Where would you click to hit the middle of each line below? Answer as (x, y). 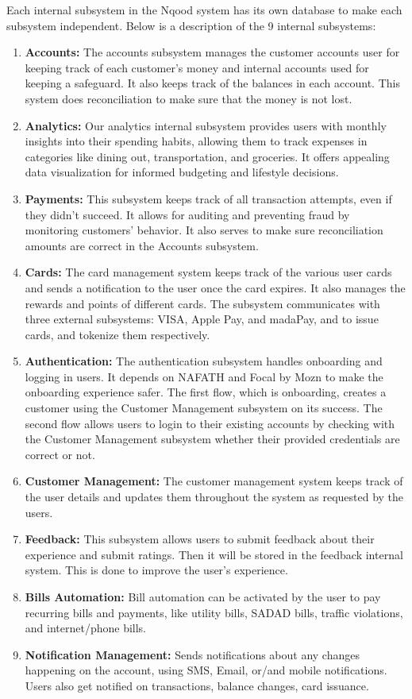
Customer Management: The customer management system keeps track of (214, 481)
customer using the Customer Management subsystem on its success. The (204, 408)
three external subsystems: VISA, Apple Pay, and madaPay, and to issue (202, 319)
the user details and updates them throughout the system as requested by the (214, 497)
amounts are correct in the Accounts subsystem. (142, 245)
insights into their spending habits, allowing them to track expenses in (196, 141)
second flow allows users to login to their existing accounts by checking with (210, 423)
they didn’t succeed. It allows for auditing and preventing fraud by (187, 214)
